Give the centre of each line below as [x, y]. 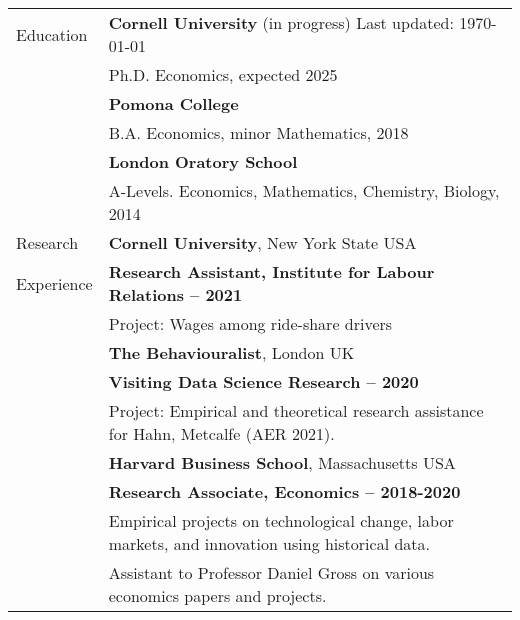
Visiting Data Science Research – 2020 [263, 381]
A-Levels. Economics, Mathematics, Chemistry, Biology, [304, 190]
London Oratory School [203, 161]
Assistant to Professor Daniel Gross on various [271, 572]
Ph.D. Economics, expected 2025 [223, 74]
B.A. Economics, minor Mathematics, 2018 [258, 132]
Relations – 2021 [175, 294]
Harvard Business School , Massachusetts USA [282, 462]
